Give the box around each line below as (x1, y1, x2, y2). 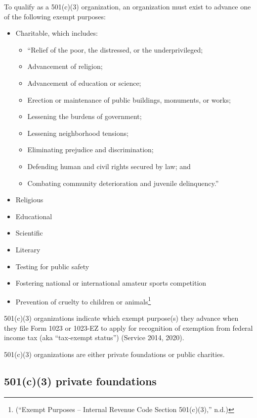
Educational (15, 211, 52, 221)
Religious (15, 194, 43, 205)
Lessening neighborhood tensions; (27, 127, 128, 138)
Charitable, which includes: (15, 28, 98, 38)
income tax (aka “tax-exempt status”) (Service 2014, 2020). (4, 332, 184, 343)
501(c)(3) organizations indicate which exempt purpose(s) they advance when (4, 312, 239, 323)
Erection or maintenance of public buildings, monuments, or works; (27, 94, 231, 105)
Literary (15, 244, 41, 254)
